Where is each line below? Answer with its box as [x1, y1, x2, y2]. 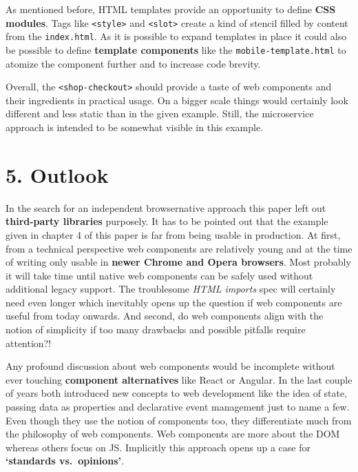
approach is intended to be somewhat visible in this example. [6, 120, 264, 134]
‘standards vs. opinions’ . [6, 453, 124, 468]
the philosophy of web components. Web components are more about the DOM [6, 426, 340, 441]
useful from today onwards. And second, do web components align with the [6, 308, 324, 323]
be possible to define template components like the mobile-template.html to [6, 42, 346, 57]
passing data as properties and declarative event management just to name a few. [6, 400, 350, 414]
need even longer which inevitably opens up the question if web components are [6, 295, 342, 309]
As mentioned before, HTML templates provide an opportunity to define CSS [6, 2, 336, 16]
